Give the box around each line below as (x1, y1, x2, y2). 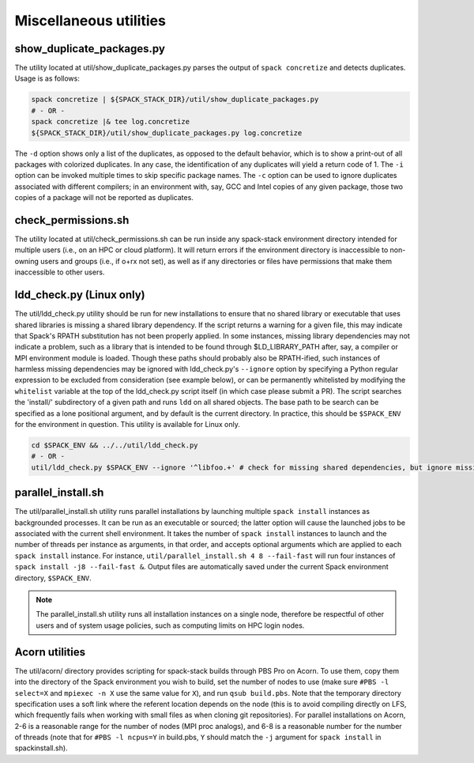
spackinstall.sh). (14, 743, 68, 753)
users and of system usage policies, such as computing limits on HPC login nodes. (36, 621, 305, 630)
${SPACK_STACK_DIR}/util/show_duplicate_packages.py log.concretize (31, 128, 303, 138)
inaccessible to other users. (14, 267, 105, 277)
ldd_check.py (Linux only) (14, 289, 145, 302)
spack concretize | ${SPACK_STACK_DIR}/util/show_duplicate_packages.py (31, 95, 319, 104)
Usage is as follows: (14, 74, 81, 83)
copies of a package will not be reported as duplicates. (14, 193, 194, 202)
